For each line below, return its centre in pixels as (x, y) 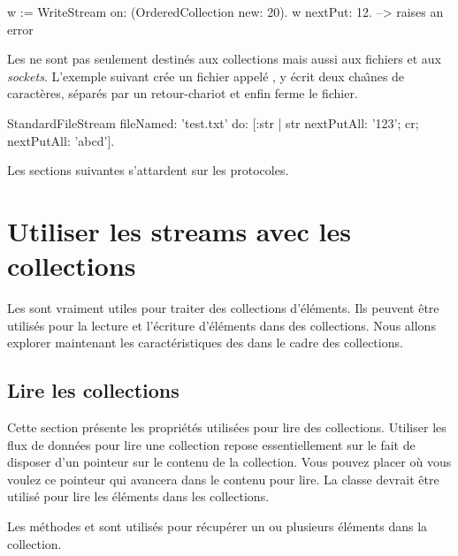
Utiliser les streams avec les (179, 230)
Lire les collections (93, 390)
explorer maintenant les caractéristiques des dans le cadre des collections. (205, 343)
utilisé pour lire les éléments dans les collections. (138, 496)
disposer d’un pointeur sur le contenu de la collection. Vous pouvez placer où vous (229, 462)
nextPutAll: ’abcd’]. (61, 140)
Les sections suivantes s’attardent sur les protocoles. (148, 170)
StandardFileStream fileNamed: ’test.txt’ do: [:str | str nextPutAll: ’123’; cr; (213, 122)
